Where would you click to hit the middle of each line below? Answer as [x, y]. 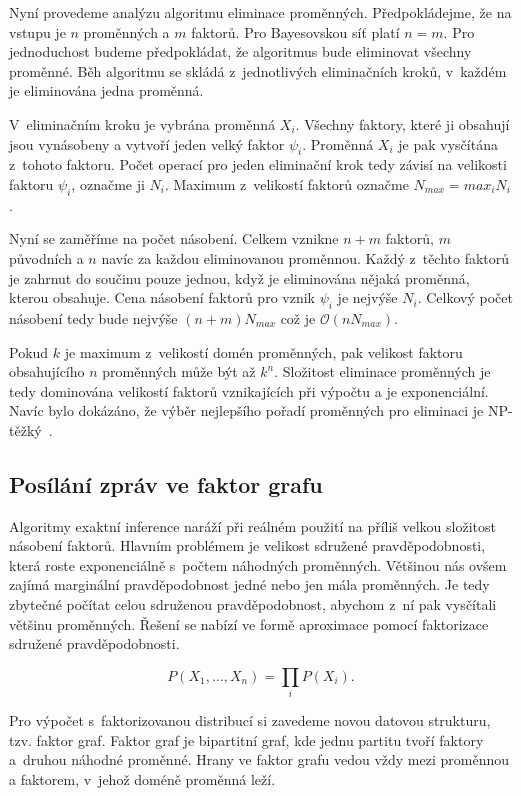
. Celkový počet [465, 297]
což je [298, 317]
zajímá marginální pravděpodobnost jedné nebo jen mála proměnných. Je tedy [249, 584]
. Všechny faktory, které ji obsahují [402, 123]
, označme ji [108, 183]
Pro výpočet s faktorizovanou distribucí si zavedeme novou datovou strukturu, [250, 720]
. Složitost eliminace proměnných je [382, 371]
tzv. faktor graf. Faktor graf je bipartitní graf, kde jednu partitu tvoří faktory [246, 739]
